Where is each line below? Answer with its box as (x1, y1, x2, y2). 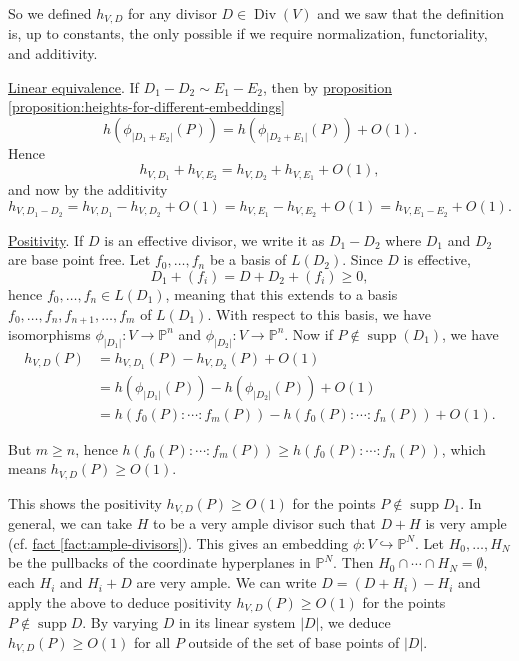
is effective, (403, 249, 471, 270)
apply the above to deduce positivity (8, 591, 232, 612)
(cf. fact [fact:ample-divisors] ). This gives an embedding (8, 532, 349, 553)
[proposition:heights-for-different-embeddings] (8, 96, 285, 117)
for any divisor (128, 3, 217, 23)
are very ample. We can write (136, 572, 317, 593)
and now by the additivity (8, 179, 168, 200)
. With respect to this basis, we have (207, 303, 431, 324)
